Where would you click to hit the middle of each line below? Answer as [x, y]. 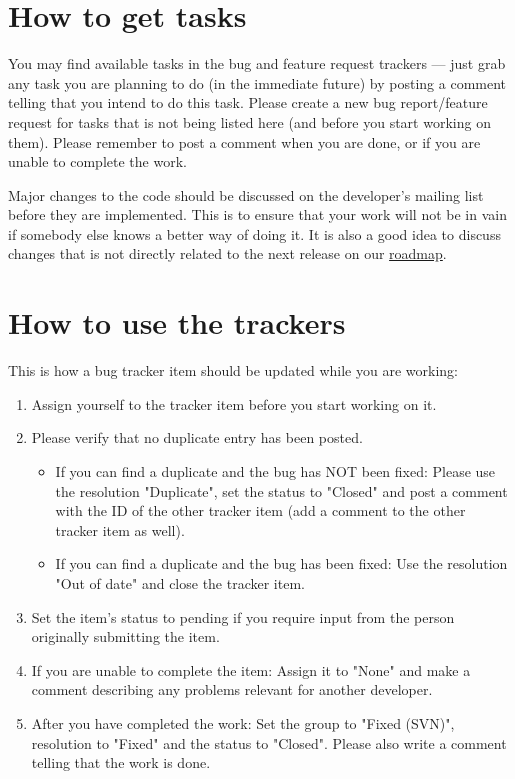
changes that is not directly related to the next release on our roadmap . [227, 253]
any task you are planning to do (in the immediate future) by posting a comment [257, 82]
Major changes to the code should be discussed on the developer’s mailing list [246, 194]
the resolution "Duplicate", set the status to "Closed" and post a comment [281, 490]
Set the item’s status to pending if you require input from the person [243, 616]
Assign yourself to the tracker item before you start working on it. [234, 403]
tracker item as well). [120, 529]
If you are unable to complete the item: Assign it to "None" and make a [251, 669]
